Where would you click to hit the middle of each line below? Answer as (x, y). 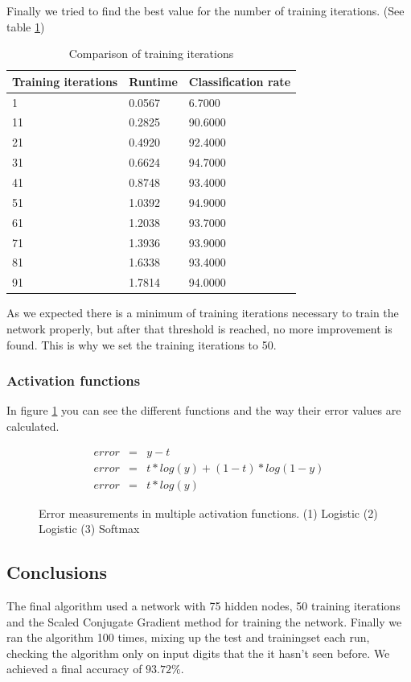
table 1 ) (26, 26)
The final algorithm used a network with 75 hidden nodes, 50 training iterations (203, 605)
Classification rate (240, 81)
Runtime (153, 81)
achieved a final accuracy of (74, 669)
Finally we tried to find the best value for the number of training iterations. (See (205, 10)
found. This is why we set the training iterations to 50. (142, 344)
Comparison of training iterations (151, 54)
